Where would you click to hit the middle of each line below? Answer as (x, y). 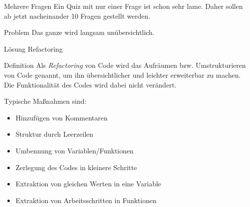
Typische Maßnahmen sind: (45, 101)
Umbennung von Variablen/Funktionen (75, 150)
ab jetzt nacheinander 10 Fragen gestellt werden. (77, 15)
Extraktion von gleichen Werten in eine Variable (88, 184)
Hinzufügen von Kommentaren (62, 117)
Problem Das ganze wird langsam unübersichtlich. (79, 32)
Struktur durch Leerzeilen (54, 134)
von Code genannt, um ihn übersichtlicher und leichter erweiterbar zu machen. (122, 74)
